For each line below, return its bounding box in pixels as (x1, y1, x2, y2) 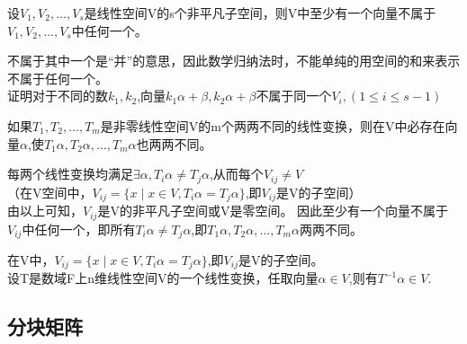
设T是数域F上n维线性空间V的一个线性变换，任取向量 (7, 269, 319, 287)
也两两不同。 (136, 134, 212, 153)
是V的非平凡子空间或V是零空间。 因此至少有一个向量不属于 (97, 201, 449, 220)
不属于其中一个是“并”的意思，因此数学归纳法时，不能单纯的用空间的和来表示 (7, 51, 461, 70)
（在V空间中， (7, 182, 93, 201)
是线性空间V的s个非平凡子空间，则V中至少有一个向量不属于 (84, 4, 436, 22)
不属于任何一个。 (7, 68, 108, 87)
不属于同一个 (256, 86, 332, 105)
